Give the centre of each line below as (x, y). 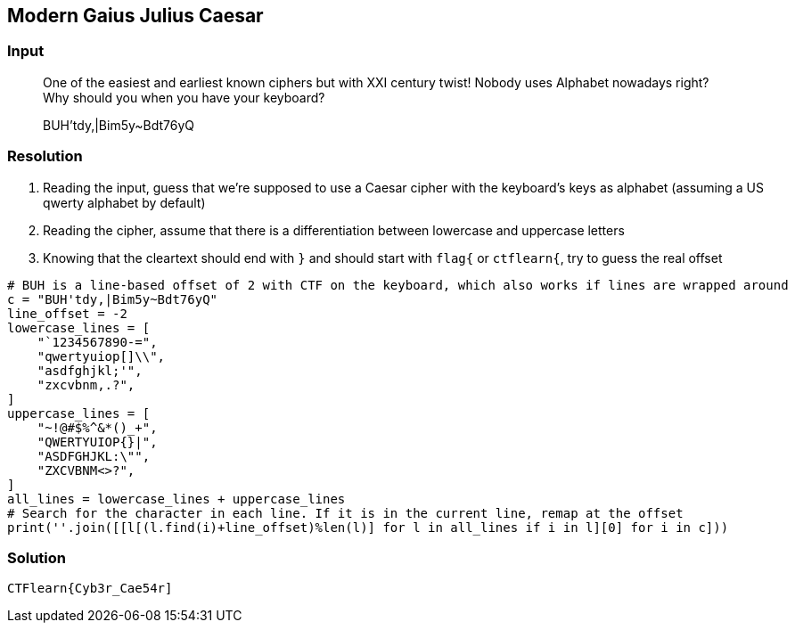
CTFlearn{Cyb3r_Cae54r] (90, 589)
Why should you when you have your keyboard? (184, 97)
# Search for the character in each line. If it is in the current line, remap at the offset (345, 513)
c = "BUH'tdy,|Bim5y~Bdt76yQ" (113, 299)
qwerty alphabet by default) (124, 202)
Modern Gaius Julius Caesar (135, 16)
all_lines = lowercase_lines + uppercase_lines (176, 499)
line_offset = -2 (67, 313)
